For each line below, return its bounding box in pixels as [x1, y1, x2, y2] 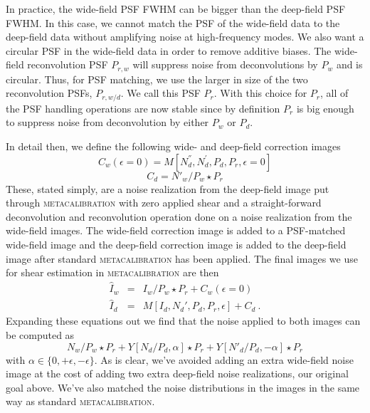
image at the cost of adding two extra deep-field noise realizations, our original [6, 366, 349, 381]
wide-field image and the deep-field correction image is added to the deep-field [6, 237, 347, 252]
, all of [319, 85, 349, 100]
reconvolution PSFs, [6, 85, 92, 100]
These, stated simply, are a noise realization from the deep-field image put [6, 181, 329, 196]
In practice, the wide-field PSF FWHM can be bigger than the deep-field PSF [6, 1, 346, 16]
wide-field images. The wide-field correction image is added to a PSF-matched [6, 223, 346, 238]
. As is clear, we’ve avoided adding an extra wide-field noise [94, 352, 354, 367]
